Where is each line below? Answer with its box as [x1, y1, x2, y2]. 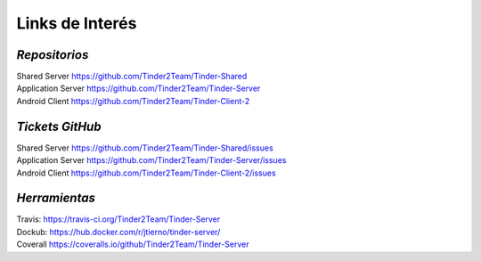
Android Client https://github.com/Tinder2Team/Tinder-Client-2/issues [16, 167, 276, 178]
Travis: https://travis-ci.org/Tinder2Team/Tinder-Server [16, 214, 221, 224]
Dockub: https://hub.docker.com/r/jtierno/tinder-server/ [16, 226, 221, 237]
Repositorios [16, 47, 89, 62]
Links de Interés [16, 13, 137, 33]
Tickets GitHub [16, 118, 102, 134]
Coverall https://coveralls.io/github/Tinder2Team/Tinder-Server [16, 239, 249, 249]
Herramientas [16, 191, 95, 206]
